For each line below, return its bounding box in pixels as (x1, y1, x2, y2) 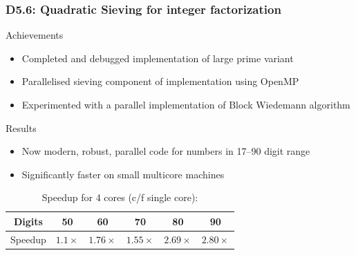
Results (6, 120, 37, 135)
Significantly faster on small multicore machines (21, 167, 225, 181)
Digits (13, 214, 43, 228)
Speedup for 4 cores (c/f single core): (41, 190, 198, 205)
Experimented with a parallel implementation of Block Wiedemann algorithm (21, 97, 350, 111)
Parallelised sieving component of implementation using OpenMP (21, 74, 299, 88)
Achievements (6, 28, 64, 42)
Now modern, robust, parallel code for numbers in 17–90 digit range (21, 144, 310, 158)
